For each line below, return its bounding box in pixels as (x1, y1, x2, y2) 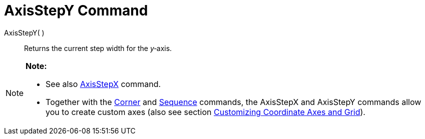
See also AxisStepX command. (46, 78, 161, 89)
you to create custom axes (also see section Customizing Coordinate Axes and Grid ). (46, 106, 365, 117)
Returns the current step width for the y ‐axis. (24, 43, 172, 52)
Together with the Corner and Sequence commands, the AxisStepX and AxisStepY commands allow (46, 96, 421, 107)
